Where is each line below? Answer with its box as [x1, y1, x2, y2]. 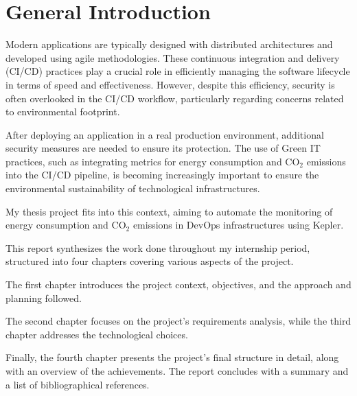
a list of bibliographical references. [5, 377, 150, 391]
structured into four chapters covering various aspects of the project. [5, 254, 294, 268]
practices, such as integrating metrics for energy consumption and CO [5, 154, 300, 168]
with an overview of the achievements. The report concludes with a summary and [5, 364, 349, 377]
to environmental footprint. [5, 104, 120, 119]
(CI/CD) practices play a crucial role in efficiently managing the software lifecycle [5, 64, 350, 78]
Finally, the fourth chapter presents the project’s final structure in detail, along [5, 350, 339, 364]
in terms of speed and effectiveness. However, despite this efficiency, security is [5, 77, 335, 91]
